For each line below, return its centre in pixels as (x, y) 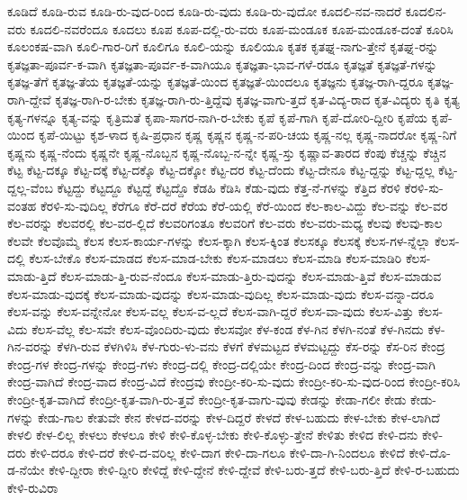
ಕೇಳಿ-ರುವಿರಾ (33, 488)
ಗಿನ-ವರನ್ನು (30, 346)
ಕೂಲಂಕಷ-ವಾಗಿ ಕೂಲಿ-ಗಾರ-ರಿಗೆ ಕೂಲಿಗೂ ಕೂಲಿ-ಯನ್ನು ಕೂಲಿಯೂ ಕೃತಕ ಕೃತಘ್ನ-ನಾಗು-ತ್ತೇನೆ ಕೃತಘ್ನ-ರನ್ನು (223, 46)
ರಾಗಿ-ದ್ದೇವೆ (29, 99)
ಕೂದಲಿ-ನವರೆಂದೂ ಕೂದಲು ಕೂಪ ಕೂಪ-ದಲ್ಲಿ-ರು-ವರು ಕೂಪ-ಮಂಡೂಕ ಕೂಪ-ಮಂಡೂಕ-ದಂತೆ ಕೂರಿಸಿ (242, 28)
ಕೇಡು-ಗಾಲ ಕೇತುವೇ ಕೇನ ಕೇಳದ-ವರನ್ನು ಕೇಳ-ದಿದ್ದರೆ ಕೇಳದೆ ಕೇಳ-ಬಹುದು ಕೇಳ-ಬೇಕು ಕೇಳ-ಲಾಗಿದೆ (238, 417)
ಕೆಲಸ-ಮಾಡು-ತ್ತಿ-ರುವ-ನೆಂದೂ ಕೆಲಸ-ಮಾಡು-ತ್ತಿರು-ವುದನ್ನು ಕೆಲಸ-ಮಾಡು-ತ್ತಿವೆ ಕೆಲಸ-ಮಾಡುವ (251, 275)
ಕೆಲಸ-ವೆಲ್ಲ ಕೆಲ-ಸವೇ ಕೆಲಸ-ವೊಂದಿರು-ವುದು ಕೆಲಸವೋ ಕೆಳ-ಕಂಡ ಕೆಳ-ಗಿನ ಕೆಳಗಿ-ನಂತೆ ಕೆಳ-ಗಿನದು (228, 328)
